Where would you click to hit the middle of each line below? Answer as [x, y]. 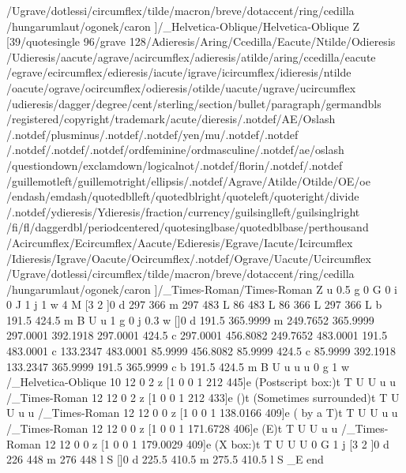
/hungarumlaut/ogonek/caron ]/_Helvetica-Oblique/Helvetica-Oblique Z [183, 26]
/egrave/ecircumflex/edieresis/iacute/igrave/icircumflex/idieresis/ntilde [179, 72]
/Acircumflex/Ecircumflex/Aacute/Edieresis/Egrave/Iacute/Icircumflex [180, 242]
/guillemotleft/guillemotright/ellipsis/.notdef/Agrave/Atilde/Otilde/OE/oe [188, 180]
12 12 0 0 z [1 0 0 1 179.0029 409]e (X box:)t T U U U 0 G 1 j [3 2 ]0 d [217, 443]
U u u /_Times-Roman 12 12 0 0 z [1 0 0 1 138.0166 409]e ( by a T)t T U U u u [202, 413]
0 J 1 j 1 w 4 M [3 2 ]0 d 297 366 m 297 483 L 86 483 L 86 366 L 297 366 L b [194, 304]
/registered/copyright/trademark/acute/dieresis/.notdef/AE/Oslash [171, 119]
